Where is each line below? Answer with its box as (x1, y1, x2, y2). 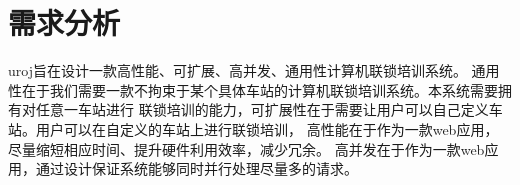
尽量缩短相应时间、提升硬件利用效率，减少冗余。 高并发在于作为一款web (8, 138, 485, 159)
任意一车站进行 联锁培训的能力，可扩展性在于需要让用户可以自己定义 (35, 99, 489, 120)
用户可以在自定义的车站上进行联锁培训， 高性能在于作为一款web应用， (35, 118, 499, 139)
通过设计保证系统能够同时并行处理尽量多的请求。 (35, 158, 358, 179)
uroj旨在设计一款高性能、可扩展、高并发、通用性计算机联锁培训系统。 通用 (8, 60, 500, 81)
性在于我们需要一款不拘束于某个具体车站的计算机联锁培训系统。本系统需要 (8, 79, 498, 100)
